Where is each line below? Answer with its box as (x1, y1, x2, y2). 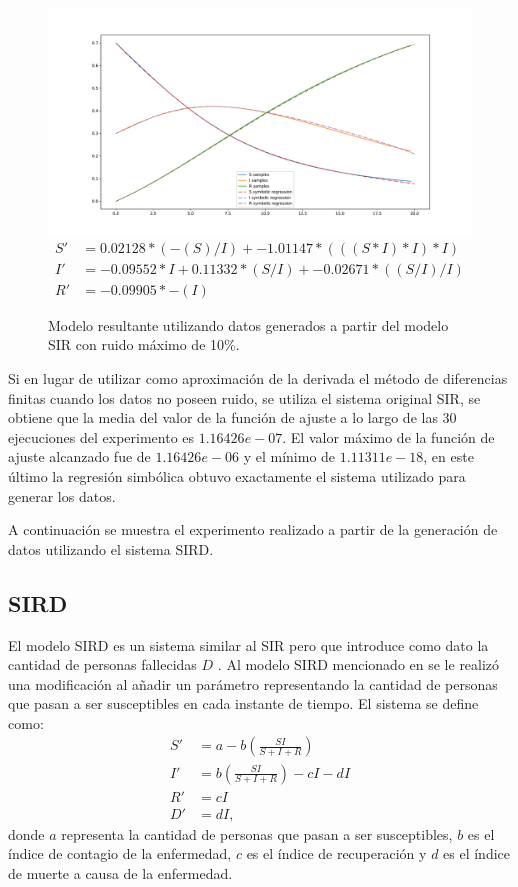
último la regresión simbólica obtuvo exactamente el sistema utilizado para (8, 465, 466, 486)
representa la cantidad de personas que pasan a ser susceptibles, (61, 823, 453, 844)
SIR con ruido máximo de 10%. (48, 334, 240, 355)
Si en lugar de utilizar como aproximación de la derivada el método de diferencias (8, 367, 508, 388)
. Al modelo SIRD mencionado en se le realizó (217, 654, 500, 675)
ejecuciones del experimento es (8, 426, 195, 447)
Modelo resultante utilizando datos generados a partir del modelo (48, 314, 449, 335)
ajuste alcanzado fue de (8, 446, 151, 467)
